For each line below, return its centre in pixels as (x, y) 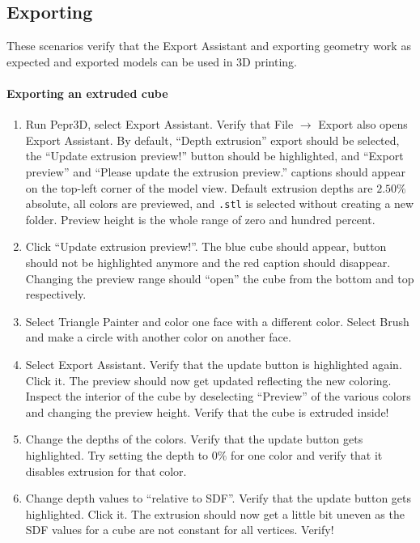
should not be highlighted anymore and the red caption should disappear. (208, 262)
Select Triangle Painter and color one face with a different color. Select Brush (217, 321)
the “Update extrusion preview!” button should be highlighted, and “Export (214, 156)
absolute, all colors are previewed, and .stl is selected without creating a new (220, 204)
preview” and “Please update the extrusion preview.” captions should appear (216, 171)
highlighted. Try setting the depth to (117, 454)
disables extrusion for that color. (106, 471)
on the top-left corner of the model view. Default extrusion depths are (199, 187)
